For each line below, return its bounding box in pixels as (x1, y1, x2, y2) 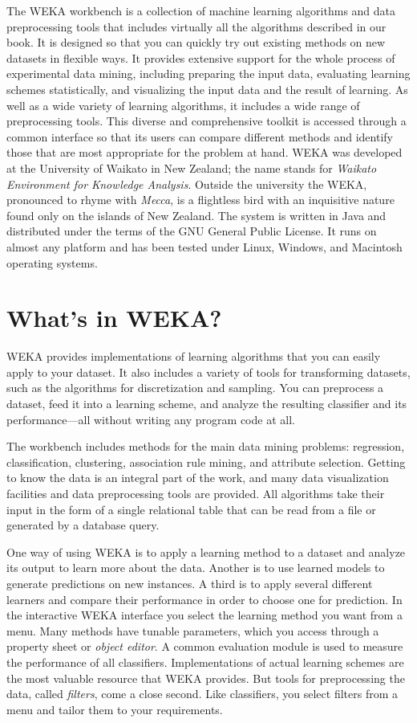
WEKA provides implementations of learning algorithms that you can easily (6, 348, 381, 365)
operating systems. (6, 254, 98, 271)
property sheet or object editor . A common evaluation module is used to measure (6, 638, 403, 655)
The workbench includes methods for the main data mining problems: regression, (6, 438, 405, 455)
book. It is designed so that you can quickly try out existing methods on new (6, 34, 386, 51)
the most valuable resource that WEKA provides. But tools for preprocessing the (6, 669, 405, 686)
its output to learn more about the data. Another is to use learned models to (6, 559, 385, 576)
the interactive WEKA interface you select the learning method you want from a (6, 607, 403, 623)
